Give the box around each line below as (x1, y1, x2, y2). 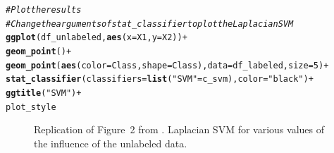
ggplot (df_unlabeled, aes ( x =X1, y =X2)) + (6, 32, 187, 43)
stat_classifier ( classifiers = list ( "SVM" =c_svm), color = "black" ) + (6, 74, 314, 85)
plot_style (6, 102, 56, 112)
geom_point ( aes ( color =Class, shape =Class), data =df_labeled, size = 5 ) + (6, 60, 329, 71)
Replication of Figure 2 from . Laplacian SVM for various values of (34, 122, 324, 137)
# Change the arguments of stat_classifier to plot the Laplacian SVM (6, 18, 294, 29)
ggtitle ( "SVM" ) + (6, 87, 82, 98)
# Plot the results (6, 5, 82, 15)
